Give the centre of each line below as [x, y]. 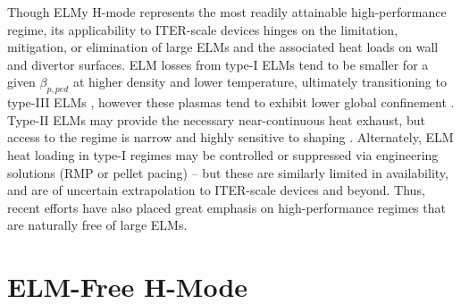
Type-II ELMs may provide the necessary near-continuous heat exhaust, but [216, 119]
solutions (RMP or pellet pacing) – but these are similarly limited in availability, [228, 172]
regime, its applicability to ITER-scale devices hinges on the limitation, [203, 29]
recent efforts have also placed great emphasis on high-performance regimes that [226, 207]
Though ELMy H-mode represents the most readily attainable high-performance [227, 12]
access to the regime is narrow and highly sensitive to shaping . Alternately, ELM [230, 137]
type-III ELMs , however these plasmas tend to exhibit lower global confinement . [231, 102]
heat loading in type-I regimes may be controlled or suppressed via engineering [223, 154]
